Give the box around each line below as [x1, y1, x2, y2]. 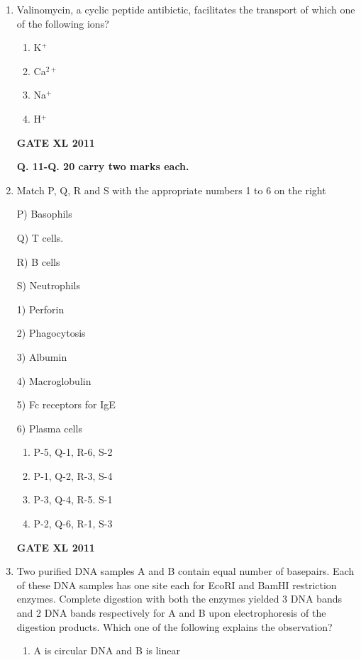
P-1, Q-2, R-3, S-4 [33, 468, 113, 483]
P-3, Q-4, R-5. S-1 [33, 492, 113, 507]
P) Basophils [16, 206, 72, 221]
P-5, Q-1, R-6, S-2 [33, 444, 113, 459]
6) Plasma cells [16, 420, 82, 435]
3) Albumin [16, 349, 67, 364]
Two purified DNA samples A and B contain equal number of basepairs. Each [16, 564, 355, 578]
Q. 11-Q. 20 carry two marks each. [16, 159, 189, 174]
